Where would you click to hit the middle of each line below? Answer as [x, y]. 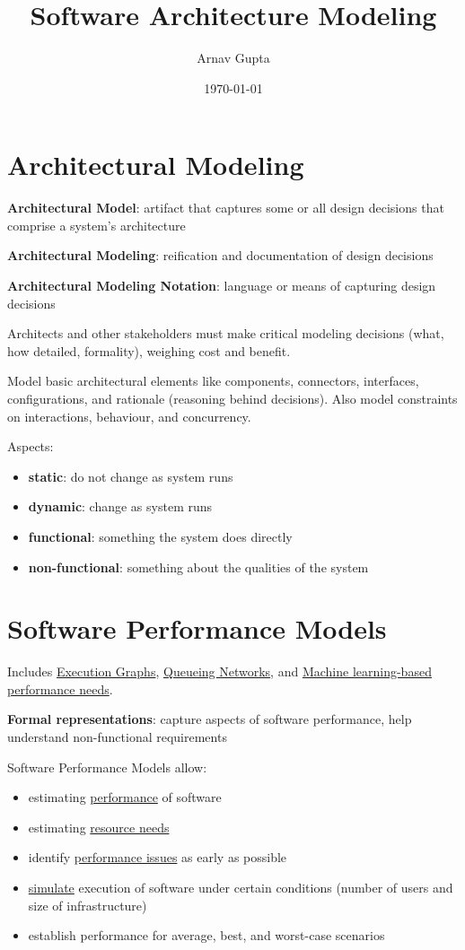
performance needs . [60, 689]
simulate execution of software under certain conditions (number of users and [241, 888]
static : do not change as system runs [131, 476]
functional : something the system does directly [160, 536]
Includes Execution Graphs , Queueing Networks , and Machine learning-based [219, 671]
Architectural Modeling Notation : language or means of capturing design [222, 286]
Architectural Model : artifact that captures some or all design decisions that [226, 208]
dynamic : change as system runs [120, 506]
